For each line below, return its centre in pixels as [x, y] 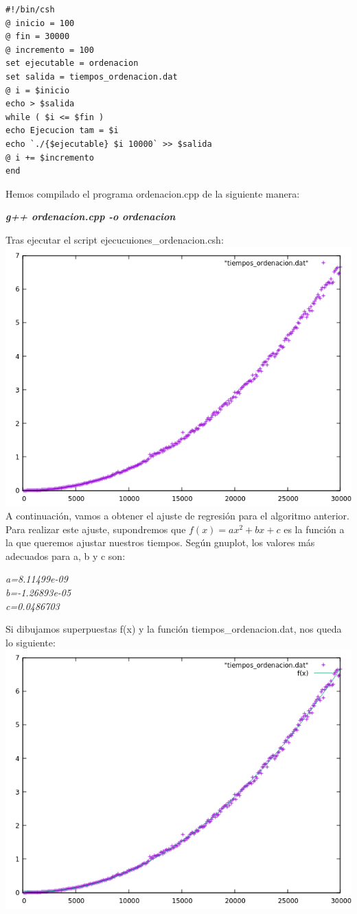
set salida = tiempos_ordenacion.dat [92, 77]
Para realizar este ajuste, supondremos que [96, 529]
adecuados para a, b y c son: [66, 555]
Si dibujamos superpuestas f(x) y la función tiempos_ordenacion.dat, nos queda [174, 629]
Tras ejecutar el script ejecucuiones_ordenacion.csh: [115, 239]
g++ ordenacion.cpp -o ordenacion [91, 216]
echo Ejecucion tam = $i [62, 131]
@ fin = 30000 [38, 37]
